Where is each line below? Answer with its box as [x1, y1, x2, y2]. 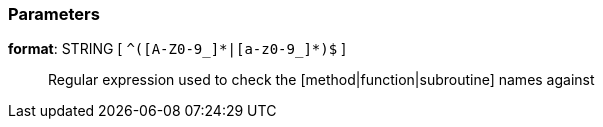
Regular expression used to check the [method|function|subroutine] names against [48, 71, 595, 89]
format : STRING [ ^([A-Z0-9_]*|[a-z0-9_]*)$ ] [8, 40, 347, 58]
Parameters [8, 4, 100, 24]
